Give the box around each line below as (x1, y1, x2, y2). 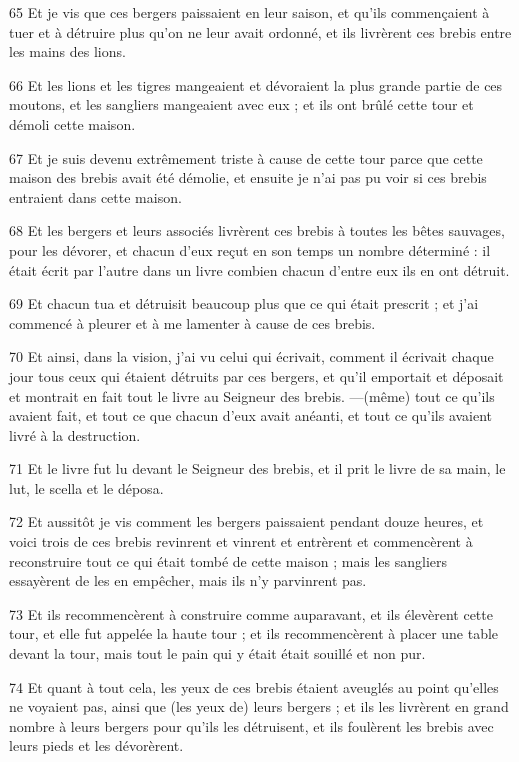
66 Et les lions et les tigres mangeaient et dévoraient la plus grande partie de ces (9, 74, 503, 95)
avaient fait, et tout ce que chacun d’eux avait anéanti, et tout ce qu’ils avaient (9, 405, 493, 426)
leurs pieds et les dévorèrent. (9, 735, 184, 756)
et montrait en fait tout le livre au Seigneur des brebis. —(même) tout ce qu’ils (9, 385, 495, 406)
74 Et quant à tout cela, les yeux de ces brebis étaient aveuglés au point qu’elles (9, 676, 499, 697)
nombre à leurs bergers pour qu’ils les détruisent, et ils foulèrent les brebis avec (9, 715, 494, 736)
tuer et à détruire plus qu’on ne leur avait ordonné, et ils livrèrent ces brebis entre (9, 21, 512, 42)
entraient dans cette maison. (9, 186, 182, 207)
